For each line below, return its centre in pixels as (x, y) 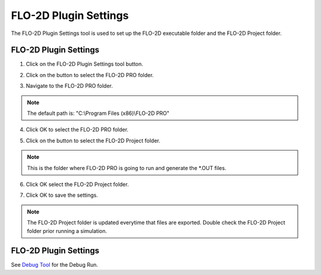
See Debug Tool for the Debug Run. (54, 265)
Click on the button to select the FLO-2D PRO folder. (90, 75)
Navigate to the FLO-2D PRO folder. (69, 86)
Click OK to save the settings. (62, 195)
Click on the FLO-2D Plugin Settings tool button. (85, 64)
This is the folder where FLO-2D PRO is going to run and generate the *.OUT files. (127, 168)
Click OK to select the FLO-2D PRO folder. (77, 130)
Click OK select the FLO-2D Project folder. (77, 184)
